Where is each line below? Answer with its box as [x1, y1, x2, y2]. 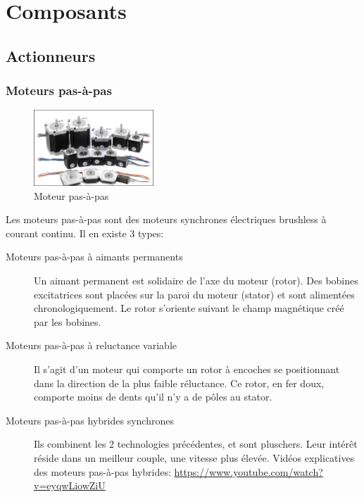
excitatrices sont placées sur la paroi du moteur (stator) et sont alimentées [34, 287, 355, 301]
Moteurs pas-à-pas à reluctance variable [6, 338, 177, 353]
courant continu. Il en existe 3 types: [6, 225, 164, 240]
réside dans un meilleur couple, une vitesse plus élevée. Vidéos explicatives [34, 450, 355, 465]
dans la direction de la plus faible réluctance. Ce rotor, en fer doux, [34, 375, 325, 390]
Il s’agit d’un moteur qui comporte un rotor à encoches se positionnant [34, 361, 340, 376]
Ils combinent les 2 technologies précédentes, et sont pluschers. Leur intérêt [34, 436, 358, 451]
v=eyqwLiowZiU [34, 478, 106, 493]
